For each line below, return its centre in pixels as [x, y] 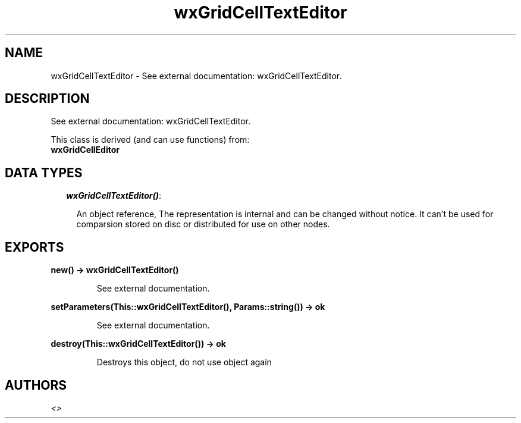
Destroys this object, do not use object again [184, 362]
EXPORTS [34, 247]
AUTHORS [36, 385]
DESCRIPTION [47, 99]
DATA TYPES [44, 173]
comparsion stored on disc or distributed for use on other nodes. [203, 224]
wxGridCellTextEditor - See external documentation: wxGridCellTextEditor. [196, 76]
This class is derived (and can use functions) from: [150, 140]
